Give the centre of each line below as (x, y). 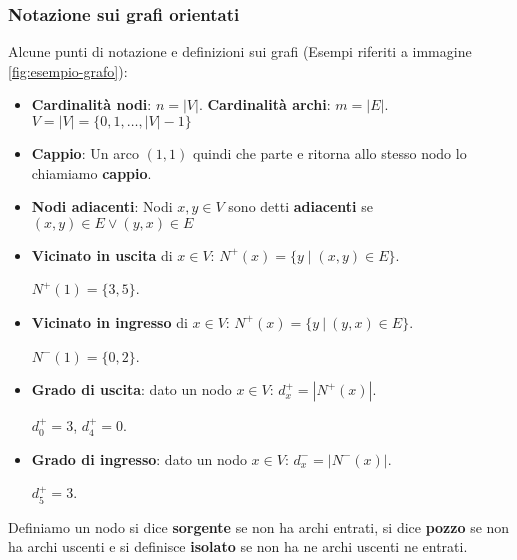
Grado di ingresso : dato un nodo (139, 458)
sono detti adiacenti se (300, 206)
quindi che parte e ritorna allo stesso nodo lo (329, 153)
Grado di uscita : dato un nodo (131, 389)
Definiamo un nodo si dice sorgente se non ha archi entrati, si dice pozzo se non (259, 526)
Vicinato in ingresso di (109, 321)
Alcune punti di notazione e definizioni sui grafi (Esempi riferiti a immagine (240, 51)
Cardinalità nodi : (91, 104)
